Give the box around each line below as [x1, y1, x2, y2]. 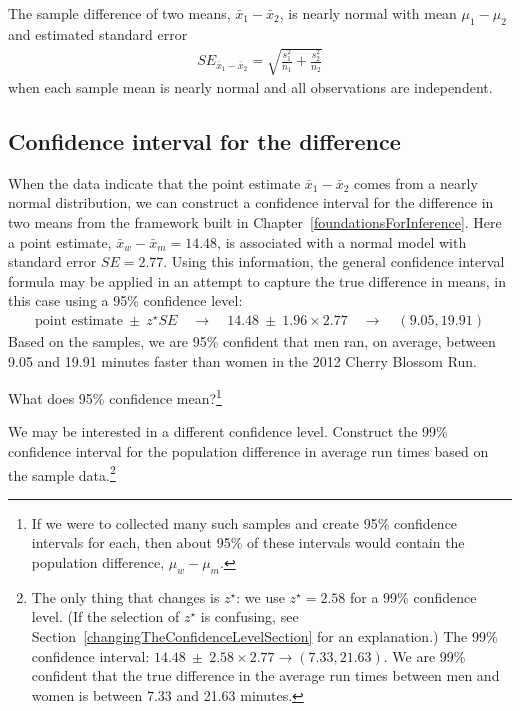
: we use [236, 586, 285, 607]
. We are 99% [383, 645, 466, 666]
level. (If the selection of [31, 606, 180, 627]
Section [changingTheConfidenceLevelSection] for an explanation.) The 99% [31, 626, 498, 646]
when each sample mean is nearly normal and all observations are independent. [8, 76, 493, 97]
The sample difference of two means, [8, 3, 231, 23]
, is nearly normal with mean [279, 3, 457, 23]
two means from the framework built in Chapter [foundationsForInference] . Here [8, 211, 502, 232]
